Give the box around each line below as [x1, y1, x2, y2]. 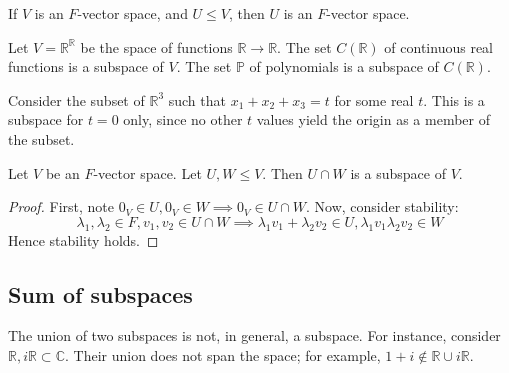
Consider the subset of [8, 89, 145, 110]
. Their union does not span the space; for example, [64, 344, 381, 365]
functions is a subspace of [8, 56, 164, 77]
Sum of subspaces [8, 278, 193, 309]
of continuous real [384, 36, 493, 57]
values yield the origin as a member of [256, 109, 490, 130]
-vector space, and [77, 3, 188, 23]
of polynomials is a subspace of [249, 56, 439, 77]
